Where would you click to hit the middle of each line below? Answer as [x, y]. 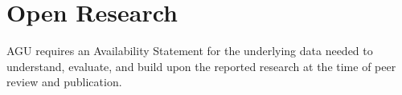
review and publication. [64, 82]
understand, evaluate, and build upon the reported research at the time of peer [201, 66]
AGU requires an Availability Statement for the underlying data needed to [190, 51]
